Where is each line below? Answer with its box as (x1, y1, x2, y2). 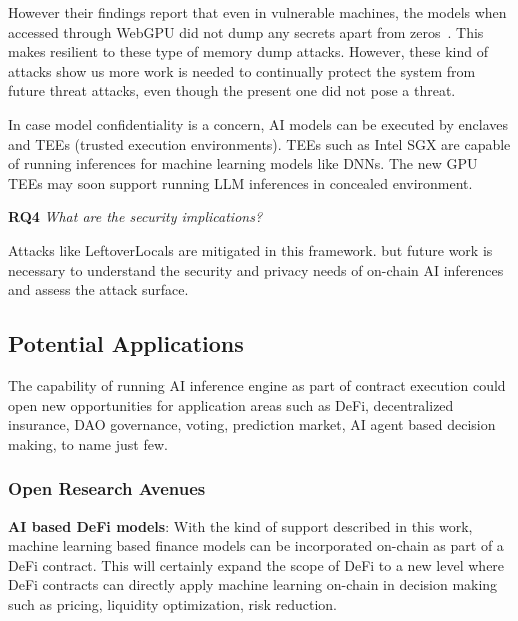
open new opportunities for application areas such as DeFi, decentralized (8, 394, 454, 415)
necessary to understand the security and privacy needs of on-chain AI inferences (8, 259, 504, 280)
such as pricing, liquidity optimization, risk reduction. (8, 593, 338, 614)
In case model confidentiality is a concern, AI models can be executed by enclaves (8, 113, 508, 134)
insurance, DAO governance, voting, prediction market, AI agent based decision (8, 414, 496, 435)
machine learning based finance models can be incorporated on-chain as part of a (8, 535, 504, 556)
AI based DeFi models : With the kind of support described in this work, (8, 515, 473, 536)
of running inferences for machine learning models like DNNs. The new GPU (8, 153, 478, 174)
